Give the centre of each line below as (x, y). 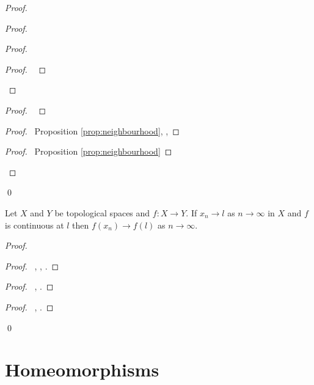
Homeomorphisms (82, 369)
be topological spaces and (102, 212)
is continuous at (35, 225)
